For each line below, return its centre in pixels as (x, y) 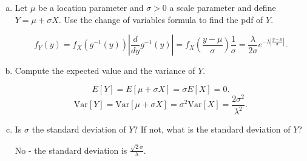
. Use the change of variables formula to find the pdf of (161, 19)
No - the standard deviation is (71, 150)
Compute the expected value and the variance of (105, 71)
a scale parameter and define (223, 7)
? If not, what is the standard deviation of (212, 129)
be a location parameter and (91, 7)
